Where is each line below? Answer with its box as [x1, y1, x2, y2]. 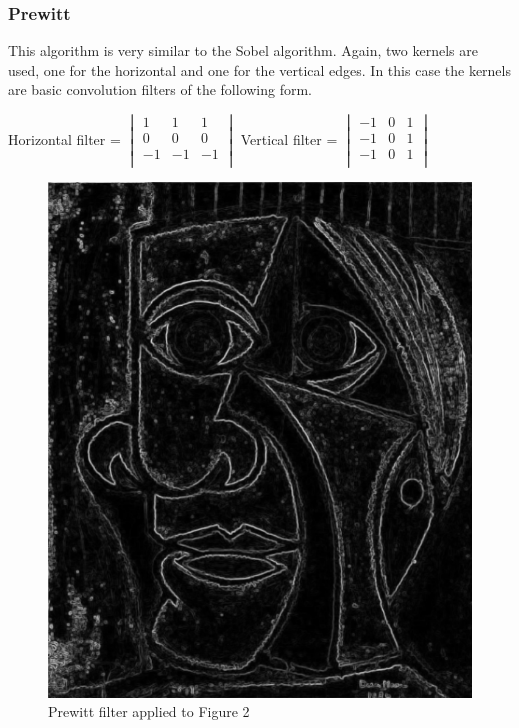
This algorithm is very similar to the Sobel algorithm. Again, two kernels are [8, 40, 478, 61]
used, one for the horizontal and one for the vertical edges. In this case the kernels [8, 59, 511, 80]
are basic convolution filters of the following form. [8, 79, 313, 100]
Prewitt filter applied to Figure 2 [48, 701, 250, 722]
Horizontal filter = [8, 128, 121, 149]
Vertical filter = [240, 128, 338, 149]
